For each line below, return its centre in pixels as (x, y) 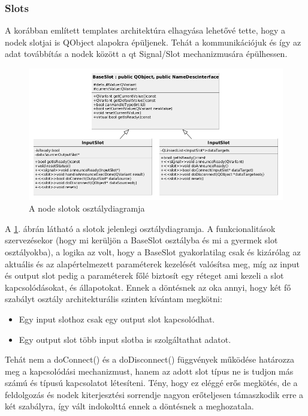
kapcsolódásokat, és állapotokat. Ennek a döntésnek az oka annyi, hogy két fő (148, 287)
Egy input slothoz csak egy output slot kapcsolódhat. (117, 319)
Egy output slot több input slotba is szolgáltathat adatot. (125, 339)
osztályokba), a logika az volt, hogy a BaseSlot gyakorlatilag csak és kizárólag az (153, 251)
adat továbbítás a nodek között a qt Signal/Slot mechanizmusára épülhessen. (146, 54)
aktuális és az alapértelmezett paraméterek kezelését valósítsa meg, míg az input (152, 263)
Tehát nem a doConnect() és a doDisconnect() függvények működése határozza (150, 359)
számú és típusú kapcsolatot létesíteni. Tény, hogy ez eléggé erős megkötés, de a (151, 383)
